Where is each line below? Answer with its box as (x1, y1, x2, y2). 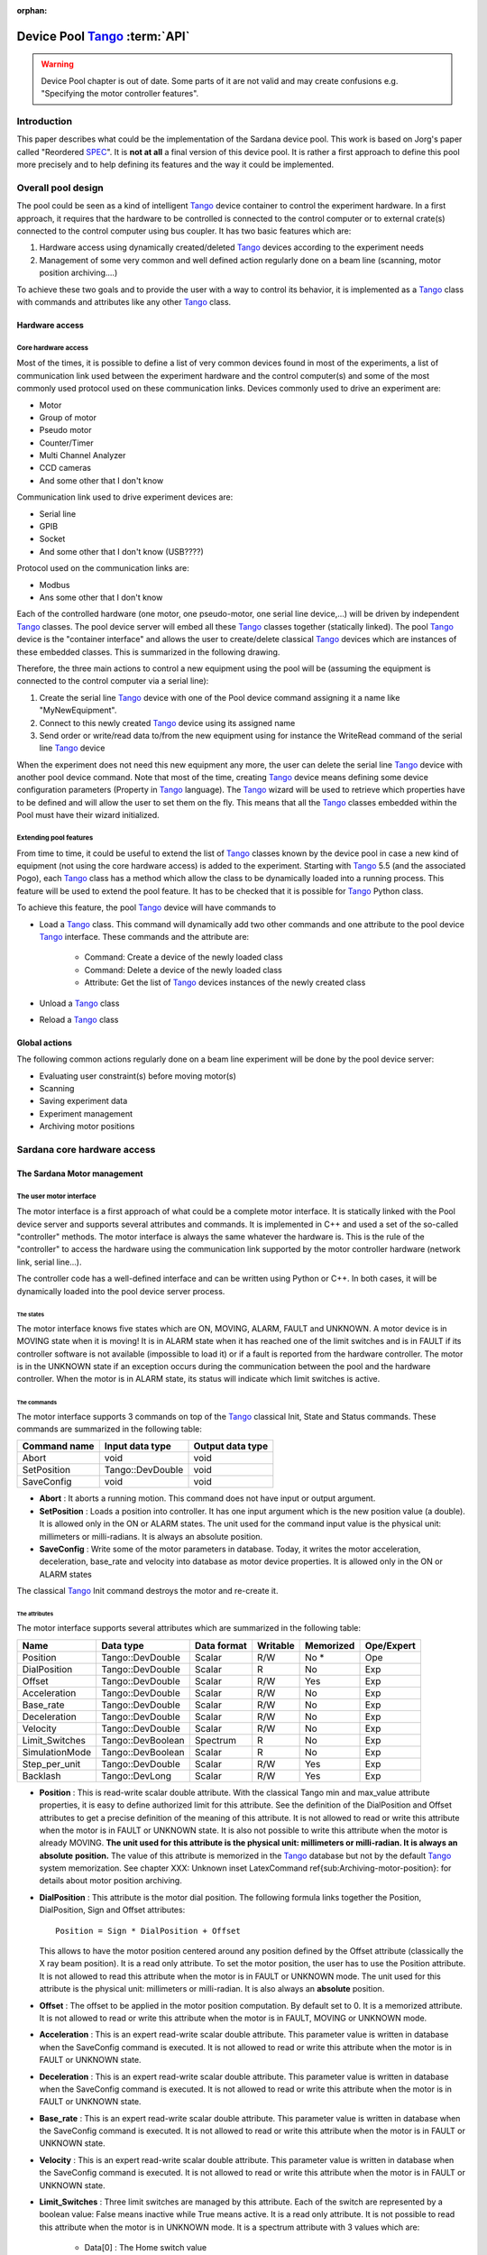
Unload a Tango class (39, 998, 120, 1008)
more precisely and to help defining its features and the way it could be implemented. (16, 159, 335, 170)
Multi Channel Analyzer (39, 450, 126, 461)
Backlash (22, 1769, 61, 1781)
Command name (22, 1440, 95, 1452)
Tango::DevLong (101, 1769, 171, 1781)
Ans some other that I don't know (39, 592, 163, 603)
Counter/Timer (39, 437, 94, 448)
